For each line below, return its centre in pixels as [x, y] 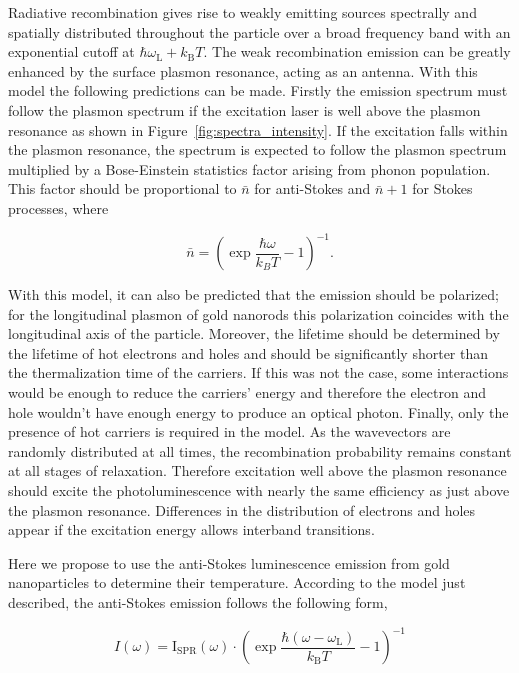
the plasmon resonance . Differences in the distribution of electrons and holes [242, 509]
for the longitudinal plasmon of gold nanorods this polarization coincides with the [258, 313]
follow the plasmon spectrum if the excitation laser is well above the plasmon [244, 109]
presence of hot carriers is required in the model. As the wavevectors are [229, 431]
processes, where [58, 207]
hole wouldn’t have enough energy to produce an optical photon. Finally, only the [258, 411]
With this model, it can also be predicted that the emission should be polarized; [253, 294]
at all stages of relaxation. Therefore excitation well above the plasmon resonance [257, 470]
